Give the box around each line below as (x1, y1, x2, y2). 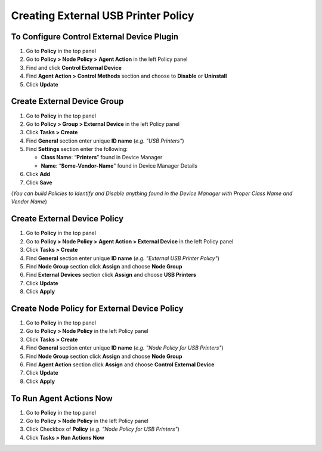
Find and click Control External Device (26, 64, 122, 71)
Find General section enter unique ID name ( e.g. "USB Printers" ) (26, 137, 184, 144)
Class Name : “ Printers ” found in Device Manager (41, 154, 163, 161)
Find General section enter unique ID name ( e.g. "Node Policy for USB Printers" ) (26, 344, 224, 351)
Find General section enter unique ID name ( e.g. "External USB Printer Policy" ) (26, 254, 220, 262)
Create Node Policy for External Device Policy (11, 303, 184, 313)
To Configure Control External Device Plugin (11, 32, 179, 42)
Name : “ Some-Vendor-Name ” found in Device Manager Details (41, 162, 198, 169)
